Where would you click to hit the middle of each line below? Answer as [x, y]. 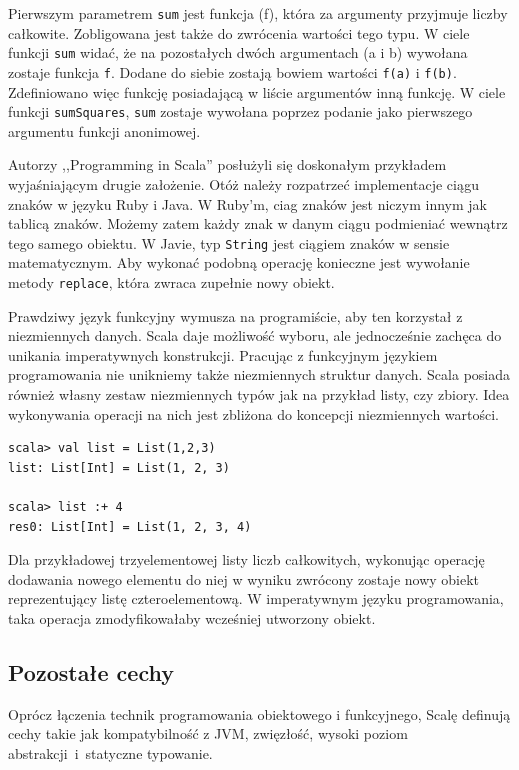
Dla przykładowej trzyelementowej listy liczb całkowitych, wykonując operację [246, 559]
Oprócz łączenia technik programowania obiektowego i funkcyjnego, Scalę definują [259, 713]
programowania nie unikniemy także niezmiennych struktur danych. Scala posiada [259, 374]
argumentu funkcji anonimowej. [104, 130]
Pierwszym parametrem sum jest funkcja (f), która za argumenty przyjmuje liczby [258, 13]
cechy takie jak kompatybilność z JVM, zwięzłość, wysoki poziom [208, 733]
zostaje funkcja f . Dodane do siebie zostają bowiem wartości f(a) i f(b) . [232, 71]
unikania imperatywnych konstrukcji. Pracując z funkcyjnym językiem [223, 354]
